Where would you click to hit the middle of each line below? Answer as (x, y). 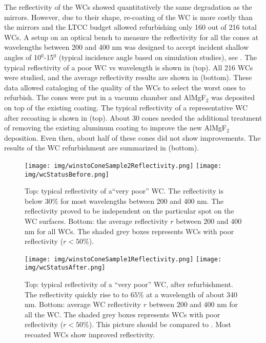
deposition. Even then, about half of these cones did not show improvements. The (132, 137)
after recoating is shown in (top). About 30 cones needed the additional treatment (133, 117)
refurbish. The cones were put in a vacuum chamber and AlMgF (105, 97)
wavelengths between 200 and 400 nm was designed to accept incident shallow (127, 47)
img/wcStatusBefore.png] (67, 174)
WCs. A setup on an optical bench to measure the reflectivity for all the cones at (131, 37)
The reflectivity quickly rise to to (76, 294)
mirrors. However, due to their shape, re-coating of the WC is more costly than (129, 17)
